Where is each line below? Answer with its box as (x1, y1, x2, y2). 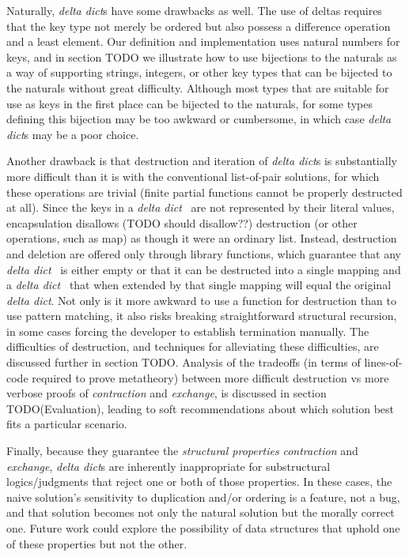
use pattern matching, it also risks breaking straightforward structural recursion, (6, 307, 397, 324)
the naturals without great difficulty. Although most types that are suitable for (6, 79, 389, 96)
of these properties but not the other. (6, 535, 187, 551)
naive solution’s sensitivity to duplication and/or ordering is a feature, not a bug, (6, 488, 400, 505)
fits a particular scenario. (6, 416, 127, 432)
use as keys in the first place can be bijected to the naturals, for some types (6, 95, 373, 111)
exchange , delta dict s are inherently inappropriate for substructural (6, 457, 331, 474)
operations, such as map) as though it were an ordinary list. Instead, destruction (6, 230, 397, 247)
